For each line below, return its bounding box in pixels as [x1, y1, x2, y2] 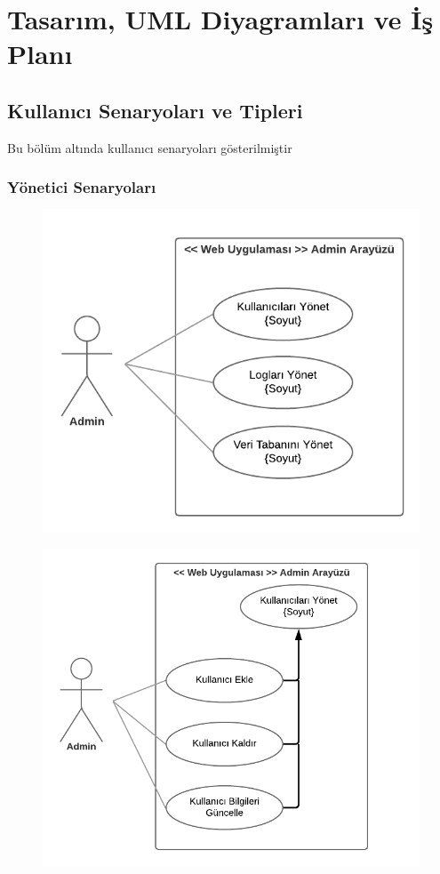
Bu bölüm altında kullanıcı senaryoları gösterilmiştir [7, 138, 292, 156]
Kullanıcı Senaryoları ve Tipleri [7, 96, 303, 124]
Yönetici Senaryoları [7, 176, 156, 198]
